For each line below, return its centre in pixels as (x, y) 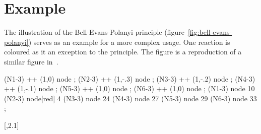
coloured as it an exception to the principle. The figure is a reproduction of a (123, 52)
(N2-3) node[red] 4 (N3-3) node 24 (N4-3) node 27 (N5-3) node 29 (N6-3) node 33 (130, 98)
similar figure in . (31, 61)
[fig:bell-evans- (210, 32)
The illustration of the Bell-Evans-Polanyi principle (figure (94, 32)
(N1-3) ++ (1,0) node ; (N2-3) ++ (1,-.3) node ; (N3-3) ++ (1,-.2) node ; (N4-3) (130, 78)
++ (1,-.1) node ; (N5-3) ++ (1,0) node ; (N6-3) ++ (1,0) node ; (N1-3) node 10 (129, 88)
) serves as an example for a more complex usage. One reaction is (129, 42)
